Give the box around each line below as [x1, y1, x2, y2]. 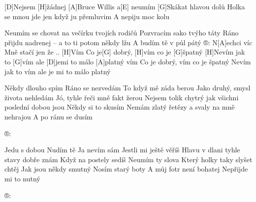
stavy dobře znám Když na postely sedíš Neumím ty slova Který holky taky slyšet [4, 154, 253, 164]
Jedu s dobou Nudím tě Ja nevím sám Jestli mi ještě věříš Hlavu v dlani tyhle [4, 144, 240, 155]
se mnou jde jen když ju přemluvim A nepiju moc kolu [4, 11, 169, 21]
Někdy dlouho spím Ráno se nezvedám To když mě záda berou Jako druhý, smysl [4, 83, 251, 93]
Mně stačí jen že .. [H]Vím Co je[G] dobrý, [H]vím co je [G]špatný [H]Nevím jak [4, 47, 245, 57]
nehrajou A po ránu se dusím [4, 111, 93, 121]
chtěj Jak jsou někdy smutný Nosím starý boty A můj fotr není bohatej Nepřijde [4, 164, 248, 174]
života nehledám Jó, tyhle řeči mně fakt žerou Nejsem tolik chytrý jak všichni [4, 92, 239, 102]
